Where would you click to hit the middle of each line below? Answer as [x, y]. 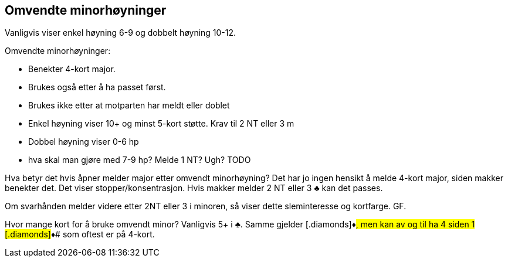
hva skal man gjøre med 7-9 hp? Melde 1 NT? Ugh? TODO [140, 160]
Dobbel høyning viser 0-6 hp [84, 142]
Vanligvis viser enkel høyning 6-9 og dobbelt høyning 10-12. [121, 33]
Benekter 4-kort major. [72, 69]
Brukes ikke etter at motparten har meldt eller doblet [129, 106]
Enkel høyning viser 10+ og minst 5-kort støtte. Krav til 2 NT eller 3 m [161, 124]
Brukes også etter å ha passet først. [97, 87]
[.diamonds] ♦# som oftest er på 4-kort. [80, 234]
